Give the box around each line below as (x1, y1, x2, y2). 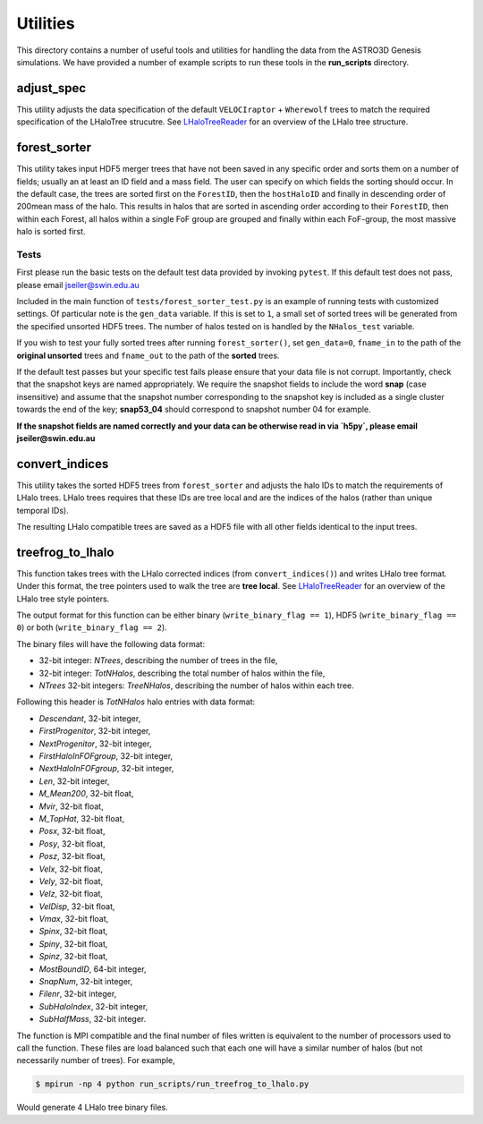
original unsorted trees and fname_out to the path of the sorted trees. (16, 350, 280, 361)
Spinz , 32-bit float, (38, 951, 108, 962)
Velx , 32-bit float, (38, 864, 103, 874)
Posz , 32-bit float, (38, 851, 106, 862)
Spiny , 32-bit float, (38, 938, 108, 949)
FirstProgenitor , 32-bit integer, (38, 726, 151, 737)
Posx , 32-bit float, (38, 826, 106, 837)
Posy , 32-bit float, (38, 838, 106, 849)
